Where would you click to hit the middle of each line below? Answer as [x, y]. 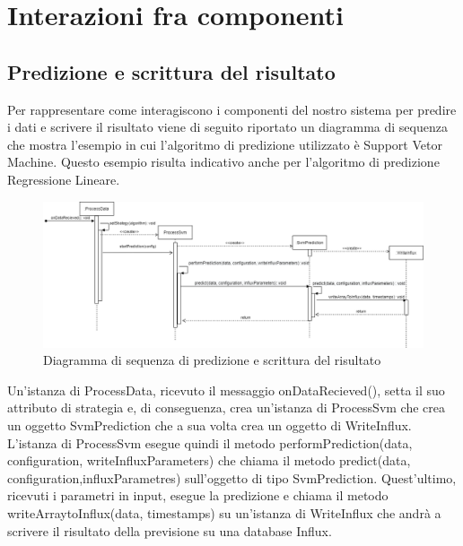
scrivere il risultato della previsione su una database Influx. [170, 530]
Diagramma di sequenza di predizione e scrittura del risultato [212, 360]
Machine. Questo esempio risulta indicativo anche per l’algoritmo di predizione [223, 162]
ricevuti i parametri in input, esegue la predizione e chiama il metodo [198, 495]
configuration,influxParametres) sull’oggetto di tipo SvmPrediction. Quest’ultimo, [232, 477]
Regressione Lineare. [64, 179]
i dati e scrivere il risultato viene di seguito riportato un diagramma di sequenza [227, 127]
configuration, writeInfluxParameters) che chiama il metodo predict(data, [209, 460]
